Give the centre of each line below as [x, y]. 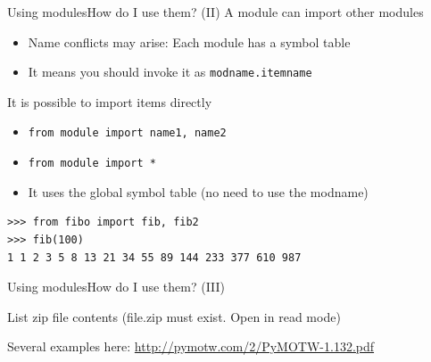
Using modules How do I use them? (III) [116, 287]
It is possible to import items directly [110, 101]
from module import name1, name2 [127, 133]
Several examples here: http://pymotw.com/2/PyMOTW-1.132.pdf [191, 346]
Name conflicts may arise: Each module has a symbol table [189, 41]
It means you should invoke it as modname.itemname [170, 72]
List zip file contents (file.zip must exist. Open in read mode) [174, 316]
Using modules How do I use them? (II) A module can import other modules [215, 12]
